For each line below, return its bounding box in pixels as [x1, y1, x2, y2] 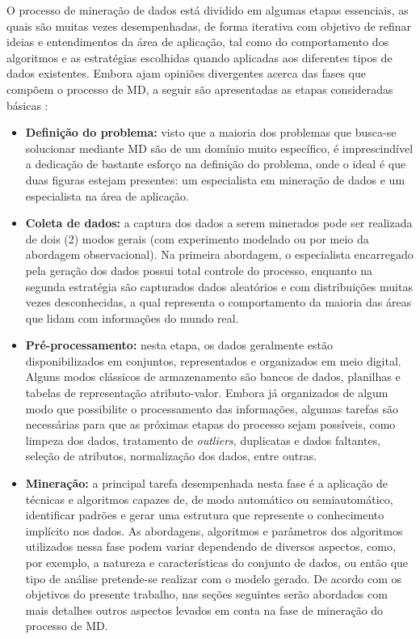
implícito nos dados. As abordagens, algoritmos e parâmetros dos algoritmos [25, 522, 403, 539]
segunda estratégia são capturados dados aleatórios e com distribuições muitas [25, 277, 413, 294]
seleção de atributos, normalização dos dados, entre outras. [25, 447, 317, 464]
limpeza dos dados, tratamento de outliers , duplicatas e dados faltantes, [25, 431, 381, 448]
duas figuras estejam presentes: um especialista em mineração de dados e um [25, 171, 405, 188]
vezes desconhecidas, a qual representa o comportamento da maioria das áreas [25, 294, 412, 311]
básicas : [6, 96, 48, 113]
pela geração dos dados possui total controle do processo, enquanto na [25, 261, 372, 278]
